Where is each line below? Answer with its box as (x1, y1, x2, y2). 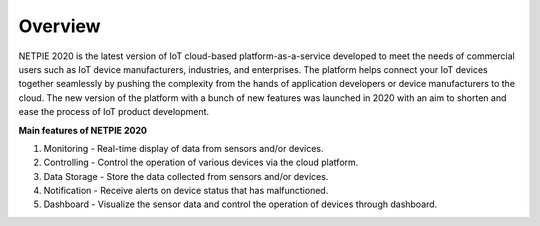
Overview (18, 15, 101, 37)
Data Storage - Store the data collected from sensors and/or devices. (43, 170, 329, 182)
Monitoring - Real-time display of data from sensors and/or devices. (43, 142, 324, 154)
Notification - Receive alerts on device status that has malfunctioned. (43, 185, 329, 197)
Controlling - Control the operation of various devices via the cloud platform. (43, 156, 359, 169)
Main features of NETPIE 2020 (18, 124, 147, 136)
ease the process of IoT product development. (18, 106, 210, 118)
